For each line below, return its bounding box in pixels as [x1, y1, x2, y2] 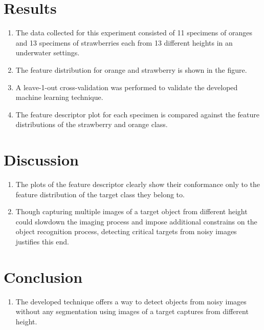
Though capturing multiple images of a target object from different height [15, 206, 248, 217]
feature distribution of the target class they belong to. [15, 189, 185, 199]
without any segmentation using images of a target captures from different [15, 306, 249, 317]
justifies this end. [15, 236, 69, 246]
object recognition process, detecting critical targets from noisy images [15, 226, 237, 237]
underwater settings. [15, 47, 80, 58]
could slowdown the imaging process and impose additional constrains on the [15, 216, 257, 226]
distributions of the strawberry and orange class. [15, 119, 168, 130]
